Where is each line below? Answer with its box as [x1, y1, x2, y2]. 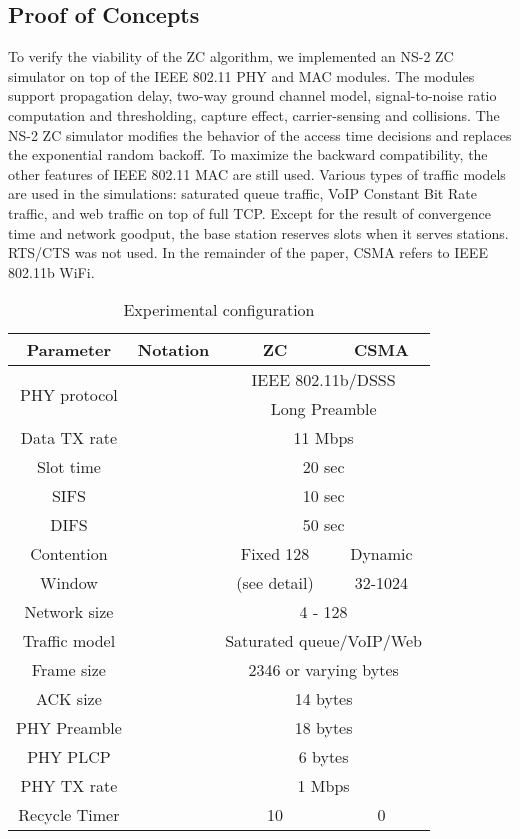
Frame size [31, 658, 106, 682]
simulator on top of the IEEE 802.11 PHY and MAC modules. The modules [8, 65, 475, 86]
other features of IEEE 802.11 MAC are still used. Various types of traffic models [8, 163, 506, 184]
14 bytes [294, 687, 353, 711]
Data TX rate [20, 426, 118, 450]
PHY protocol [20, 382, 118, 406]
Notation [137, 338, 210, 362]
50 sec [302, 513, 345, 537]
